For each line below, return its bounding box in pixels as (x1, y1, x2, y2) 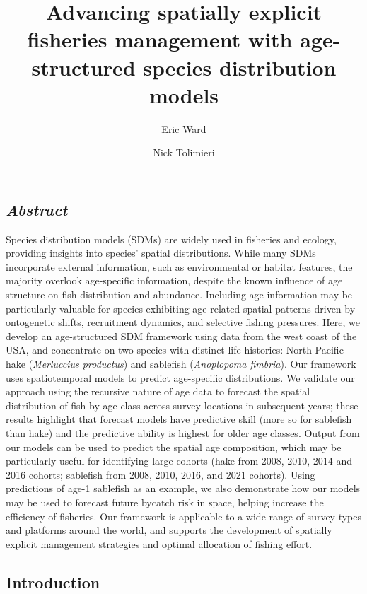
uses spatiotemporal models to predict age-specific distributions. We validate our (6, 370, 355, 385)
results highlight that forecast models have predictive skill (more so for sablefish (6, 412, 352, 426)
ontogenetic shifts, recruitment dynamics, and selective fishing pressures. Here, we (6, 315, 360, 330)
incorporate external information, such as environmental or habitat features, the (6, 259, 353, 274)
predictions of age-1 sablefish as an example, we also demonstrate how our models (6, 481, 361, 496)
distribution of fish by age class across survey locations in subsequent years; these (6, 397, 359, 412)
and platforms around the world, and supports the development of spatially (6, 523, 332, 537)
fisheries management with (27, 25, 293, 54)
